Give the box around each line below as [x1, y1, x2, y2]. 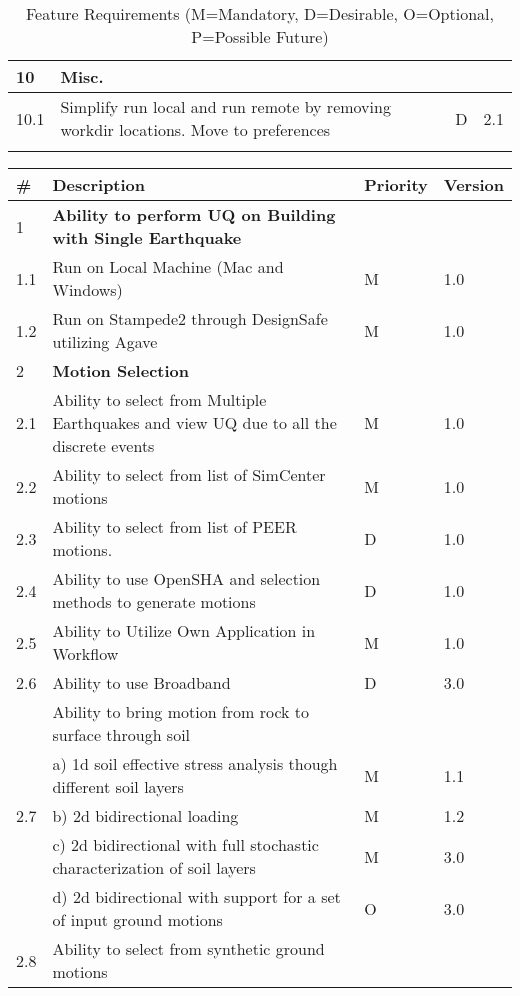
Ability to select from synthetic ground [52, 937, 325, 960]
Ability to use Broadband [52, 671, 231, 694]
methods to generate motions [52, 590, 256, 613]
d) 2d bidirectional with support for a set [52, 885, 341, 908]
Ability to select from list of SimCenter [52, 463, 326, 486]
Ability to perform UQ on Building [52, 203, 336, 226]
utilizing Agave [52, 330, 158, 353]
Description [52, 173, 146, 196]
